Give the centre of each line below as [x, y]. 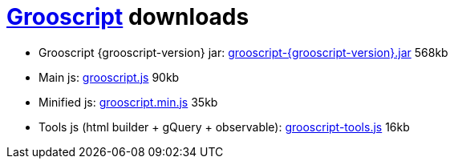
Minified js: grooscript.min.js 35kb [128, 102]
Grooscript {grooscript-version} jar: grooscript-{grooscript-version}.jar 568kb [243, 52]
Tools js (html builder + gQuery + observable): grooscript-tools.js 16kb [224, 127]
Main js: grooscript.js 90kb [109, 77]
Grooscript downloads [128, 17]
